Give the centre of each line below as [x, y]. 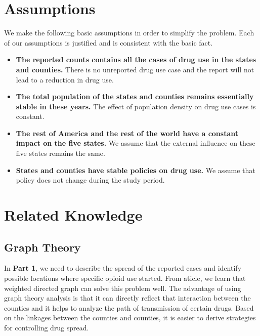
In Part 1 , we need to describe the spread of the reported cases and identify [123, 268]
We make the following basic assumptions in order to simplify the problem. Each [129, 33]
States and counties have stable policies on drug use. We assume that [136, 170]
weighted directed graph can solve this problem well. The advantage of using [123, 288]
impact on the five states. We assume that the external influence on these [136, 143]
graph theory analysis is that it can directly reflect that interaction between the [127, 298]
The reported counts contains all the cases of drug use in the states [136, 59]
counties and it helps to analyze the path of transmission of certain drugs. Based [129, 307]
